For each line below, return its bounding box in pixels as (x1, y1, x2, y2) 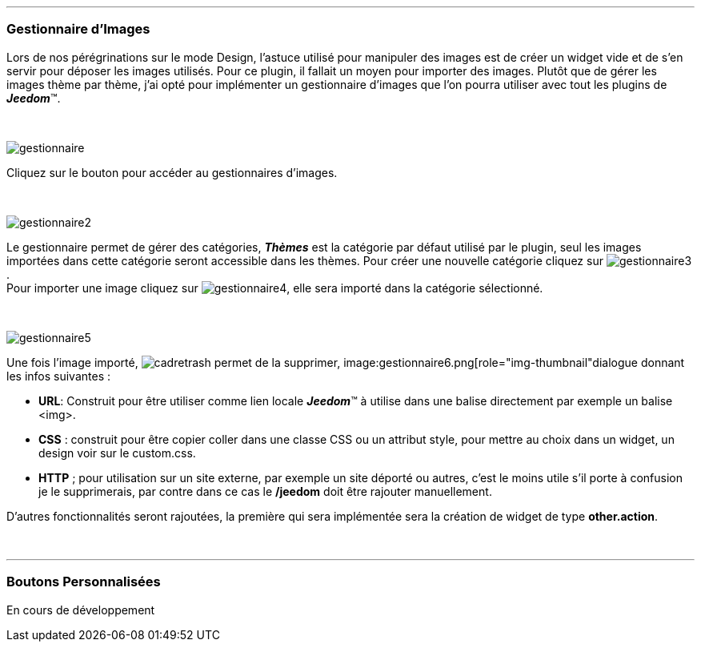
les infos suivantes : (6, 368, 110, 383)
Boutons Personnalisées (6, 574, 161, 590)
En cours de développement (6, 602, 155, 617)
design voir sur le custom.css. (38, 445, 196, 460)
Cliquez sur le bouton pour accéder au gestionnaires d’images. (6, 165, 338, 179)
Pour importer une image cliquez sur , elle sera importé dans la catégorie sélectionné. (6, 280, 543, 295)
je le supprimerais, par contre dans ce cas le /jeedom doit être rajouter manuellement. (38, 484, 492, 498)
